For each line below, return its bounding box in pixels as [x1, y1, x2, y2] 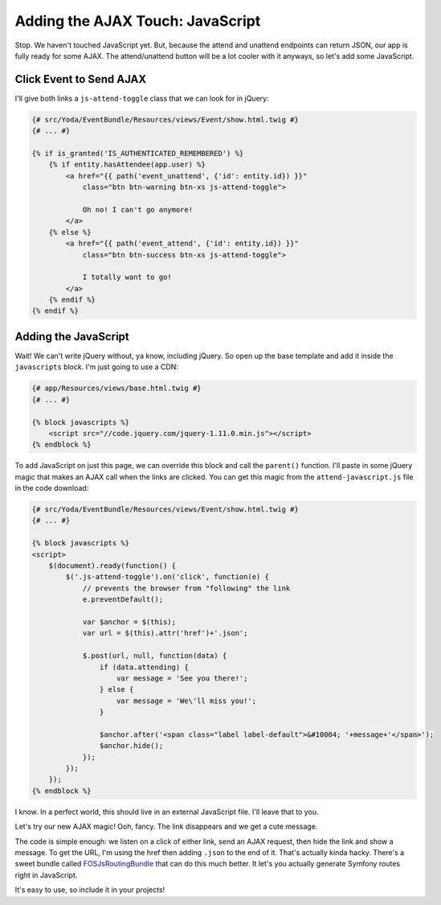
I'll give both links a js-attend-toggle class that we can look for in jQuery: [14, 93, 269, 103]
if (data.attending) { [99, 662, 189, 672]
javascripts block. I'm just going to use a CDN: [14, 362, 178, 372]
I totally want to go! [82, 273, 172, 282]
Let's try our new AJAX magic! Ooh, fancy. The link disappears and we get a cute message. [14, 821, 318, 832]
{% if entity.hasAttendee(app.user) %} [48, 160, 206, 169]
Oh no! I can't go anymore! [82, 205, 193, 214]
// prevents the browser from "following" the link [82, 583, 291, 593]
